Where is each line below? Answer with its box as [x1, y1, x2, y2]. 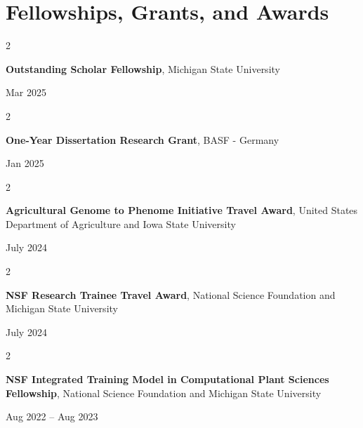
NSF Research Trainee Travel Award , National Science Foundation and [6, 287, 336, 302]
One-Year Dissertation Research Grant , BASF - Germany [6, 132, 279, 147]
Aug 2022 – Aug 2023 [6, 409, 98, 424]
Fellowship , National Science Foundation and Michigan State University [6, 385, 322, 400]
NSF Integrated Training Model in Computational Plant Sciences [6, 372, 329, 387]
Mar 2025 [6, 85, 46, 100]
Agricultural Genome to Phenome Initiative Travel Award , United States [6, 203, 358, 218]
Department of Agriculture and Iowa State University [6, 216, 236, 231]
